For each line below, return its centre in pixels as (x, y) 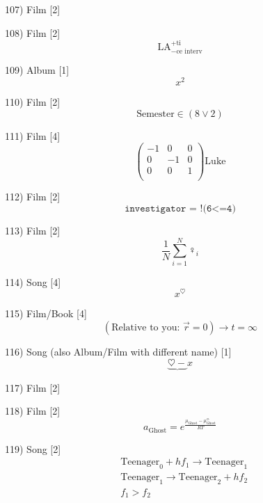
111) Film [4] (33, 135)
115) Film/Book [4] (46, 313)
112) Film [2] (33, 197)
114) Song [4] (33, 281)
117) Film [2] (33, 387)
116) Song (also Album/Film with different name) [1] (118, 352)
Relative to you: (146, 328)
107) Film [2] (33, 9)
